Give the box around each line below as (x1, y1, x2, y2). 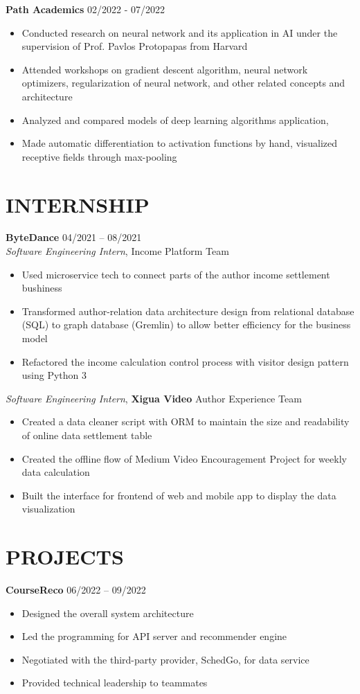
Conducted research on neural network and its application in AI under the (21, 25, 338, 39)
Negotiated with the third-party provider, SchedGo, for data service (21, 652, 309, 666)
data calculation (21, 465, 90, 479)
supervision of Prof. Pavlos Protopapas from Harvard (21, 39, 248, 53)
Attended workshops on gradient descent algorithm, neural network (21, 62, 308, 76)
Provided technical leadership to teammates (21, 675, 208, 690)
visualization (21, 501, 75, 516)
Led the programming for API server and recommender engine (21, 629, 287, 643)
